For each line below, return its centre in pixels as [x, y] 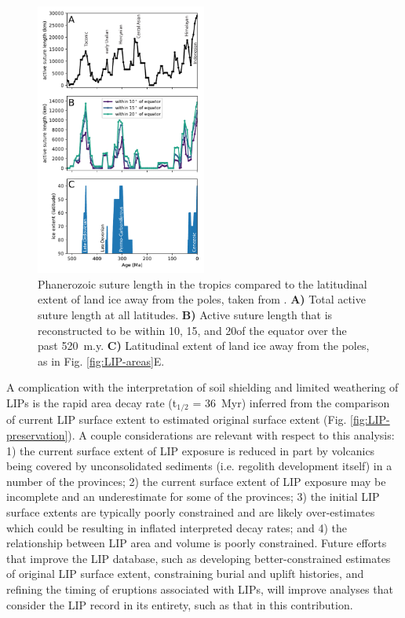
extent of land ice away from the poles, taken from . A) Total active [202, 299]
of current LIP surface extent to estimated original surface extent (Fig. [177, 419]
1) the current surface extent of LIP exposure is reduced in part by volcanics [191, 450]
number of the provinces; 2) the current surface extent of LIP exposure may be [196, 481]
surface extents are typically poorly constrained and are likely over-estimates [191, 511]
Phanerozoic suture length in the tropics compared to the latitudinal [202, 283]
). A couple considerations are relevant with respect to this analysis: [231, 434]
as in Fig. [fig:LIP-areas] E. [101, 360]
